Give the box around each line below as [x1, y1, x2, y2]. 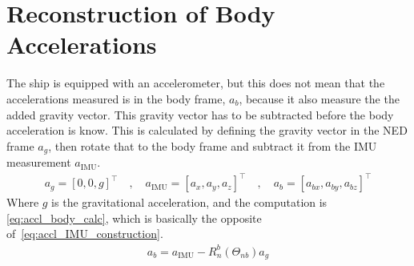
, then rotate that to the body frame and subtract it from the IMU [48, 137, 377, 154]
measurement [6, 154, 71, 171]
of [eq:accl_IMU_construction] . [6, 225, 163, 242]
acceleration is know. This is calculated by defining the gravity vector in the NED [6, 122, 408, 139]
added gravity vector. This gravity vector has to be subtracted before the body [6, 106, 394, 123]
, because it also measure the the [239, 90, 400, 107]
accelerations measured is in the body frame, [6, 90, 226, 107]
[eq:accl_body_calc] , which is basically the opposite [6, 209, 262, 226]
